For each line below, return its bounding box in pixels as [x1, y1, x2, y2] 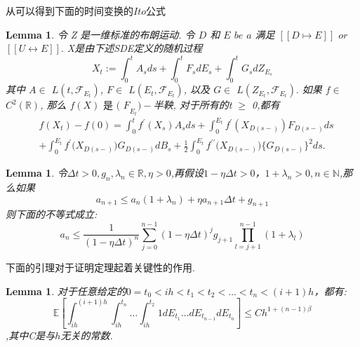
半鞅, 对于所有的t [153, 97, 232, 112]
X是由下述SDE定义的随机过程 [67, 41, 203, 55]
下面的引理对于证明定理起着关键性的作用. [6, 260, 195, 275]
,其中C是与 [6, 328, 55, 343]
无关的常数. [60, 328, 113, 343]
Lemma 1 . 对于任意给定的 [6, 283, 126, 298]
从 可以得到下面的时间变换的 [6, 4, 133, 18]
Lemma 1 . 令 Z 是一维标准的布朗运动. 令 [6, 27, 195, 41]
